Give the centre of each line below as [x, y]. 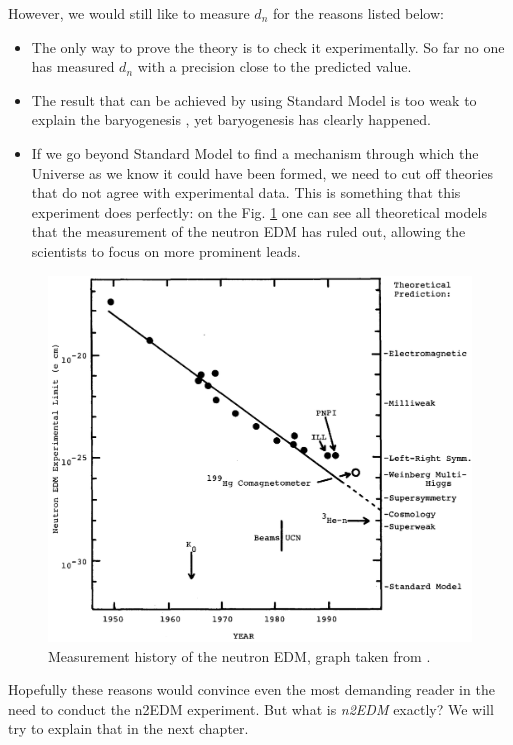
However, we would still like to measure [129, 13]
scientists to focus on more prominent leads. [166, 250]
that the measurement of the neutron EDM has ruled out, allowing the [248, 231]
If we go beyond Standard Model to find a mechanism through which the [255, 152]
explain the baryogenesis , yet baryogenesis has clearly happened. [231, 119]
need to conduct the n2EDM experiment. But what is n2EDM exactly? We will [251, 708]
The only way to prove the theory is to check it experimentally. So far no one [268, 46]
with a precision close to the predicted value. [274, 66]
